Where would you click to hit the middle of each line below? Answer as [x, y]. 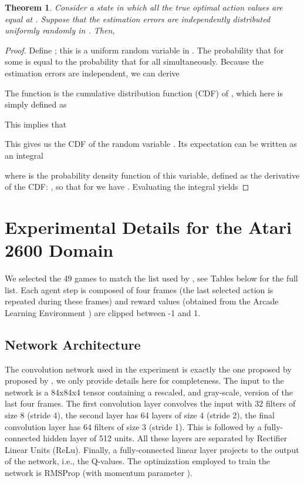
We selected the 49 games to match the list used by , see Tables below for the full [151, 278]
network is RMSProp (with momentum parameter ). [99, 472]
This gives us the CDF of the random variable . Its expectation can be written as [151, 144]
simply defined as [36, 104]
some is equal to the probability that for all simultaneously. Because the [134, 61]
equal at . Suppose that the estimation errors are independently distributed [138, 19]
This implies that [36, 124]
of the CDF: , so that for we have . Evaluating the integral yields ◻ [127, 187]
